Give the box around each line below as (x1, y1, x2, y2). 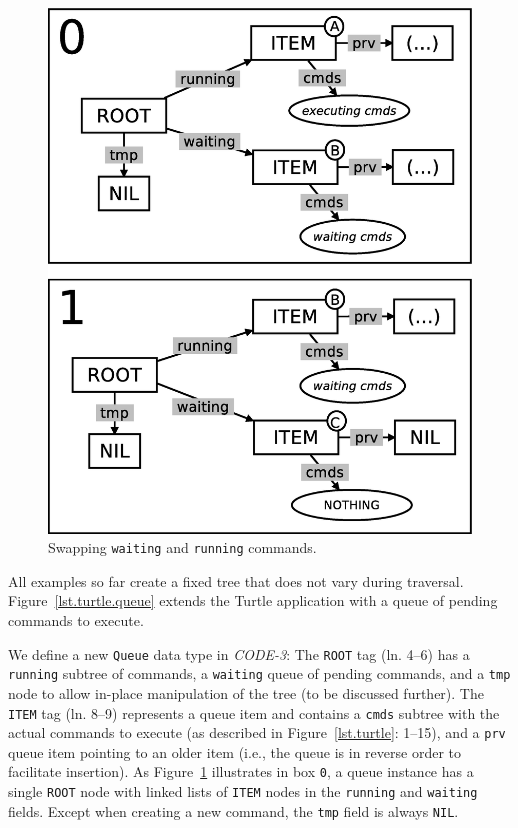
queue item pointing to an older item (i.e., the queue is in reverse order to (8, 741, 461, 762)
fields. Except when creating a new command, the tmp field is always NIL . (8, 800, 459, 821)
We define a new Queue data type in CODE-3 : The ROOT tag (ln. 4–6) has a (8, 643, 470, 664)
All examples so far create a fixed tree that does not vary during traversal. (8, 570, 464, 591)
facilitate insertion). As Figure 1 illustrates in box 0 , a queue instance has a (8, 761, 474, 782)
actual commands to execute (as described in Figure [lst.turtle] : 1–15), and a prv (8, 722, 506, 743)
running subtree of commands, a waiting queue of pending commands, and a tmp (8, 663, 511, 684)
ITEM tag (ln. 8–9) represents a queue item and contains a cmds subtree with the (8, 702, 500, 723)
